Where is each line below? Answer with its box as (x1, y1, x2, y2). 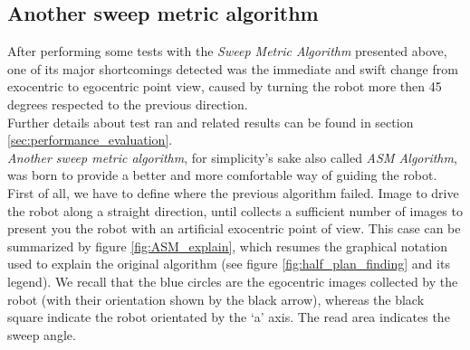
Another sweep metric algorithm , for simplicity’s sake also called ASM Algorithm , (7, 147, 457, 166)
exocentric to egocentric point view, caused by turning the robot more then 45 (7, 77, 442, 96)
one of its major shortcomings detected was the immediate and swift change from (7, 59, 458, 78)
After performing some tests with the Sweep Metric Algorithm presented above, (7, 42, 447, 61)
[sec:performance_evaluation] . (7, 130, 173, 149)
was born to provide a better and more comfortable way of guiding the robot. (7, 166, 437, 184)
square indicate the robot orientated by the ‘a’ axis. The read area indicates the (7, 307, 450, 326)
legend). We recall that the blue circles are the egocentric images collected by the (7, 271, 458, 290)
